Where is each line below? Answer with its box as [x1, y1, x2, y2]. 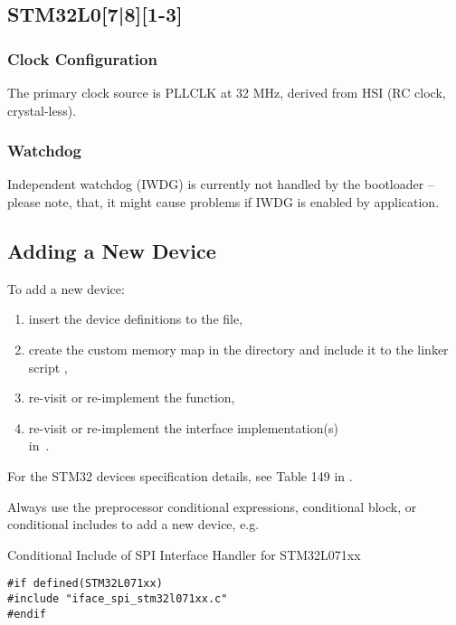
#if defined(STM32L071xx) [7, 577, 163, 591]
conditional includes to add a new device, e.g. [7, 515, 260, 534]
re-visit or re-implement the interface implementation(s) [28, 418, 338, 437]
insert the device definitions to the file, [28, 309, 243, 328]
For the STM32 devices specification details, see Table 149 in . [7, 466, 353, 485]
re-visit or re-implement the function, [28, 388, 235, 407]
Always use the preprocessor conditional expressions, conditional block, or [7, 497, 417, 516]
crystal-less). [7, 100, 77, 119]
